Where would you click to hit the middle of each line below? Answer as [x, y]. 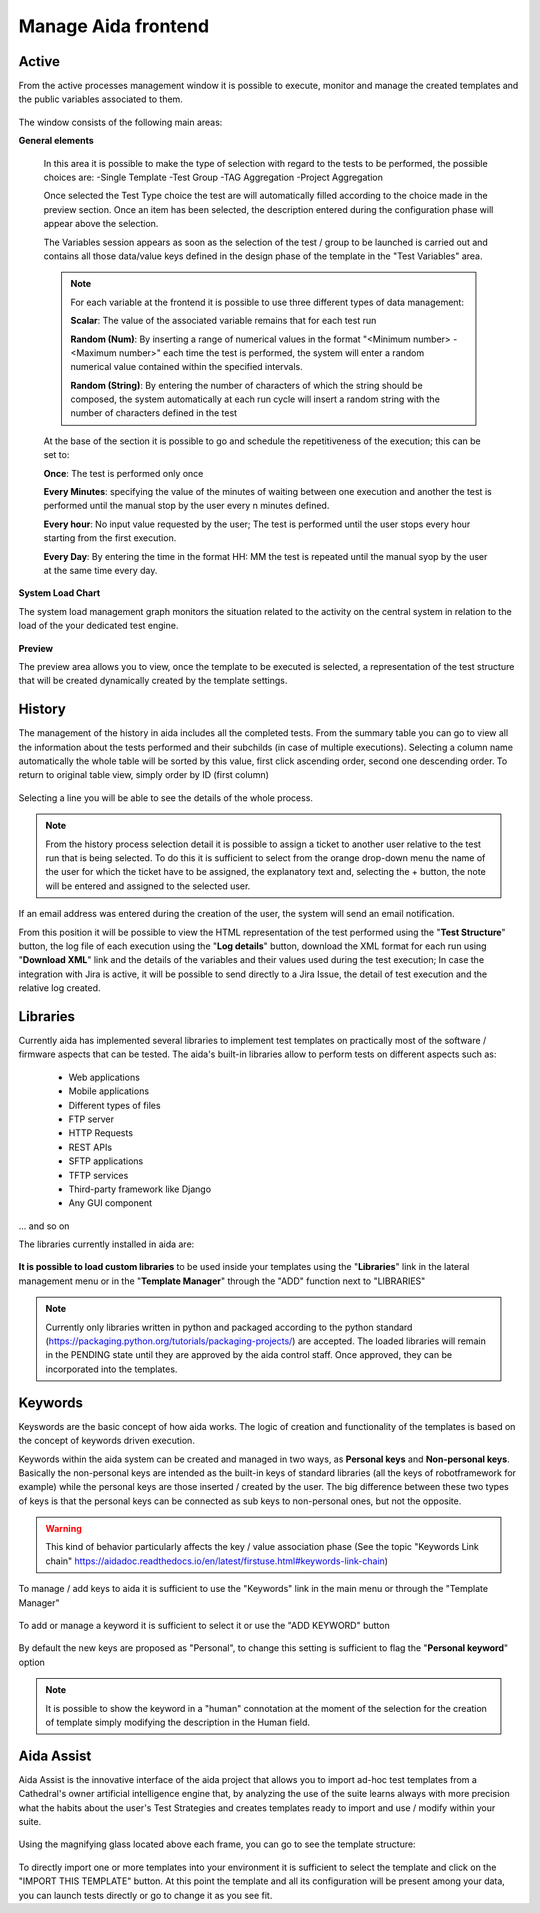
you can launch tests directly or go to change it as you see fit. [145, 1895]
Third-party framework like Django [140, 1189]
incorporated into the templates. [111, 1369]
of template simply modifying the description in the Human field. [177, 1722]
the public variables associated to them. [101, 99]
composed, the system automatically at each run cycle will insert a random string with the [255, 399]
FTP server [91, 1119]
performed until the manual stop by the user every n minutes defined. [186, 506]
